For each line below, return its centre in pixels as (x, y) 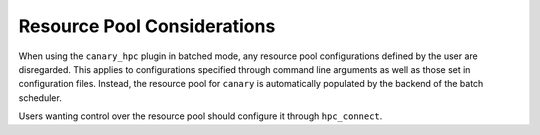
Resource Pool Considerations (147, 26)
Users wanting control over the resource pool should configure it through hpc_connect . (200, 116)
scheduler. (40, 97)
